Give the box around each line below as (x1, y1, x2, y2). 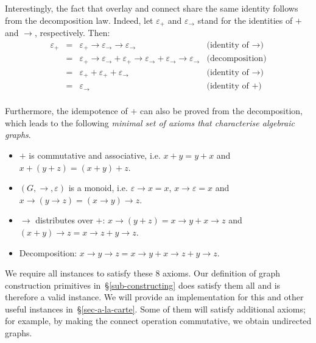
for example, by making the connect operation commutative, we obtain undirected (5, 314, 312, 327)
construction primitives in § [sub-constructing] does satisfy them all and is (5, 278, 281, 291)
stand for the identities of (197, 13, 293, 26)
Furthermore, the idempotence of (5, 104, 128, 117)
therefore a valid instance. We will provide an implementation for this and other (5, 291, 304, 303)
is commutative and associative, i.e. (29, 148, 161, 161)
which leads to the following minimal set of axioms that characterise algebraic (5, 116, 295, 129)
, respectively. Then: (34, 26, 110, 39)
